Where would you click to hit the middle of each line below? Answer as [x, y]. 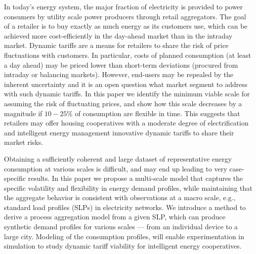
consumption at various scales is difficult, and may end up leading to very [116, 168]
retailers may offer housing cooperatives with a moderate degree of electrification [126, 123]
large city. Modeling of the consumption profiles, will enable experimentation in [124, 236]
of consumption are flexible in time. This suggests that [157, 113]
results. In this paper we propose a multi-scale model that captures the [135, 178]
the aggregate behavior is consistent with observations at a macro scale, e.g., [120, 197]
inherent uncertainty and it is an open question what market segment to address [126, 84]
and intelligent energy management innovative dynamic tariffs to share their [119, 132]
